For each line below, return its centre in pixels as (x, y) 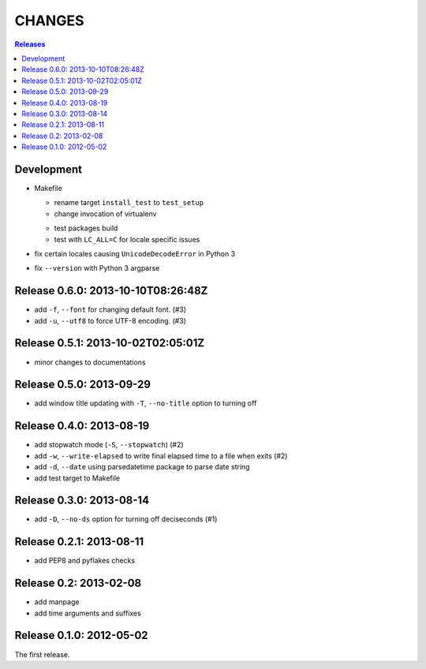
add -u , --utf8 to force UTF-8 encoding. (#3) (110, 320)
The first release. (42, 654)
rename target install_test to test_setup (129, 203)
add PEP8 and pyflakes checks (85, 561)
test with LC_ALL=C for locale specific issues (127, 239)
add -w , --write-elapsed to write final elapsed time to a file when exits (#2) (161, 456)
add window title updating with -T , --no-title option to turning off (146, 403)
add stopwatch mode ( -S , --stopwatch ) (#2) (109, 445)
